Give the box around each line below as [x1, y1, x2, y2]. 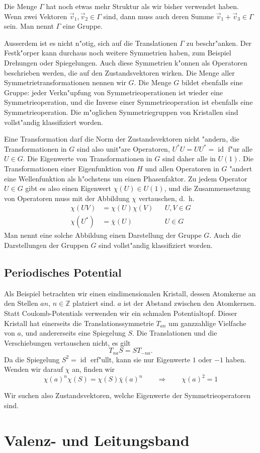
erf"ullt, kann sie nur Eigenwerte [90, 354, 191, 364]
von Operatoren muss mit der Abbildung [4, 192, 130, 203]
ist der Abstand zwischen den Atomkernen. [123, 298, 256, 308]
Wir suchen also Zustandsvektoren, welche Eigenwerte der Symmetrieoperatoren [4, 390, 251, 401]
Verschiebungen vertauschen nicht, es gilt [4, 337, 131, 348]
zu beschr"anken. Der [186, 37, 252, 48]
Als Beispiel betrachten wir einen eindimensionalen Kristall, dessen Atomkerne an [4, 288, 256, 298]
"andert [229, 163, 252, 173]
